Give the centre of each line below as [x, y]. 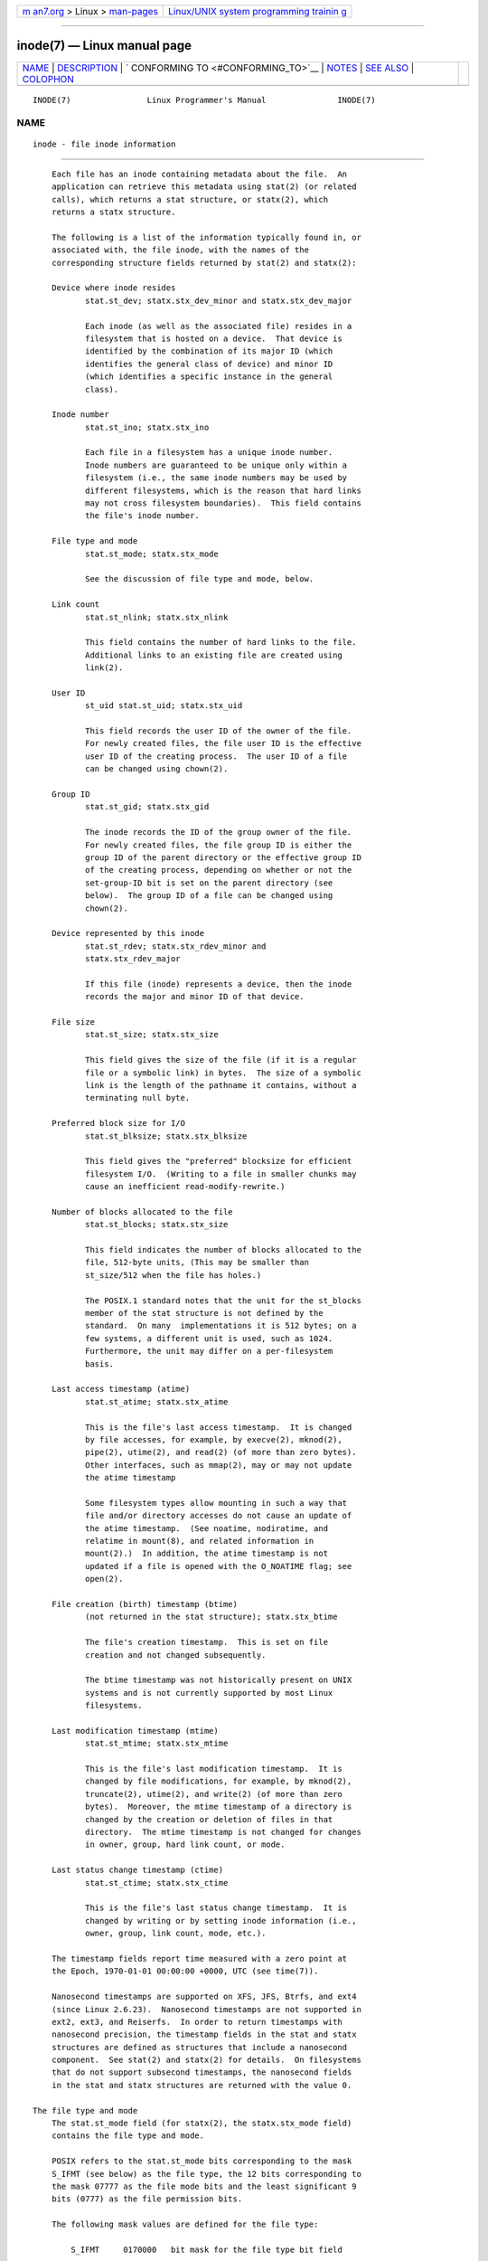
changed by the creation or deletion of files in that [209, 1819]
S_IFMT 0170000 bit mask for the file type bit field [206, 2249]
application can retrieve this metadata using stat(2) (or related [204, 187]
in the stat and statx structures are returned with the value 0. [202, 2085]
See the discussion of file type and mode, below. [199, 579]
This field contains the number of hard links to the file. [221, 643]
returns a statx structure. [113, 212]
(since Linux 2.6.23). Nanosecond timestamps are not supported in [206, 2009]
